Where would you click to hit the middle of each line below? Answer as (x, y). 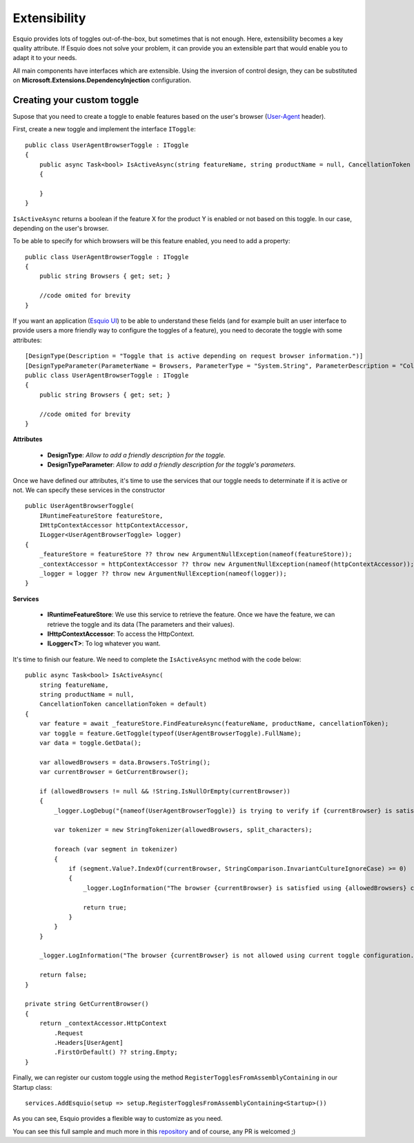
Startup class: (32, 1087)
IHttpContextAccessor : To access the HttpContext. (121, 634)
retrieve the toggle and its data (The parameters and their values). (141, 624)
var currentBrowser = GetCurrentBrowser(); (114, 772)
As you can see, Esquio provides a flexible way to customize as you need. (118, 1119)
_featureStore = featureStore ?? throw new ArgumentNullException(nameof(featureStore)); (196, 554)
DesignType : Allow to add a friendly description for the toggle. (136, 455)
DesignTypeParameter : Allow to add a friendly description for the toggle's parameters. (171, 465)
